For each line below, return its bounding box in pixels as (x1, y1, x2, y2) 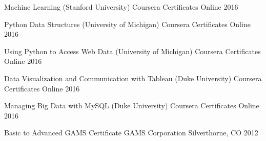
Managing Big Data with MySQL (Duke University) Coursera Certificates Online (4, 100, 259, 111)
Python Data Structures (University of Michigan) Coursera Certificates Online (4, 18, 251, 29)
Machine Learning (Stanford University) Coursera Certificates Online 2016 (4, 2, 238, 12)
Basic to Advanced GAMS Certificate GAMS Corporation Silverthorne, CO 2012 (4, 127, 258, 138)
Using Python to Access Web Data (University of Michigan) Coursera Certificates (4, 45, 261, 56)
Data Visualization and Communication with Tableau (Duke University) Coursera (4, 73, 262, 83)
